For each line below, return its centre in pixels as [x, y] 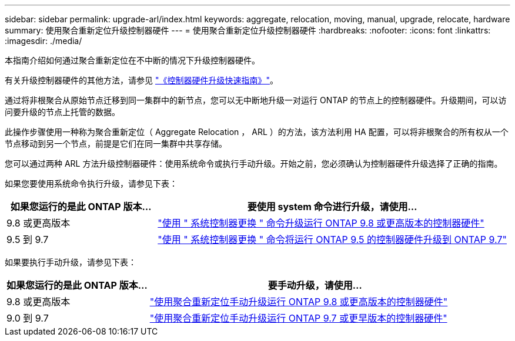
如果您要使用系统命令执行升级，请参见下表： [91, 183]
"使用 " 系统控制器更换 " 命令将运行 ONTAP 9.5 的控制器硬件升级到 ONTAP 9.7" [332, 239]
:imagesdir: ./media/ [44, 41]
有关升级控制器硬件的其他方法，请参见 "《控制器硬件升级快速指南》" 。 [141, 80]
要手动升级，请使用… [315, 285]
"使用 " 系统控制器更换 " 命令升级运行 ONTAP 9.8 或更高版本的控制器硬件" [321, 223]
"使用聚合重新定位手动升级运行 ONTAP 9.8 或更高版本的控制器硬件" [299, 302]
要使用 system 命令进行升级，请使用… [332, 207]
